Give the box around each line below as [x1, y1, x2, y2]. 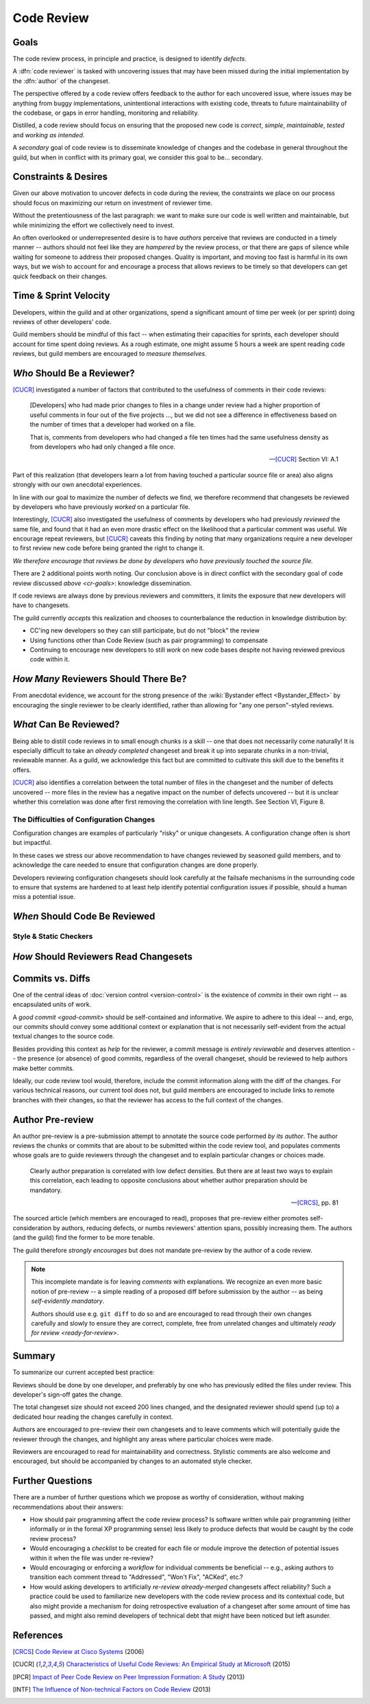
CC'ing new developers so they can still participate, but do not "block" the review [29, 626, 260, 635]
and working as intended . [12, 130, 85, 139]
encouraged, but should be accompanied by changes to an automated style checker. [12, 1457, 253, 1466]
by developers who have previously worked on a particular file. [12, 502, 190, 511]
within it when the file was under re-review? [29, 1554, 153, 1562]
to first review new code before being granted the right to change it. [12, 544, 205, 552]
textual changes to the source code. [12, 1032, 114, 1041]
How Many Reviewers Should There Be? [12, 673, 187, 685]
